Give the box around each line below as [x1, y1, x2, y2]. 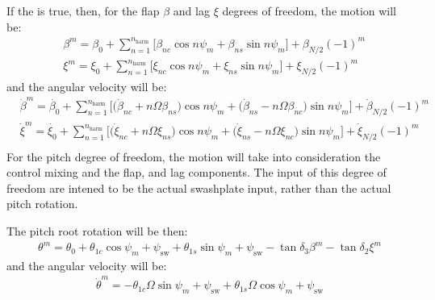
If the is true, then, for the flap [6, 2, 160, 19]
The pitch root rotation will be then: [6, 222, 188, 239]
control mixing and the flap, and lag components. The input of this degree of [6, 164, 387, 181]
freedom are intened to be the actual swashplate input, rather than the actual [6, 179, 391, 196]
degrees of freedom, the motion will [222, 2, 397, 19]
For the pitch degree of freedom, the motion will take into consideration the [6, 148, 381, 165]
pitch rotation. [6, 195, 78, 212]
